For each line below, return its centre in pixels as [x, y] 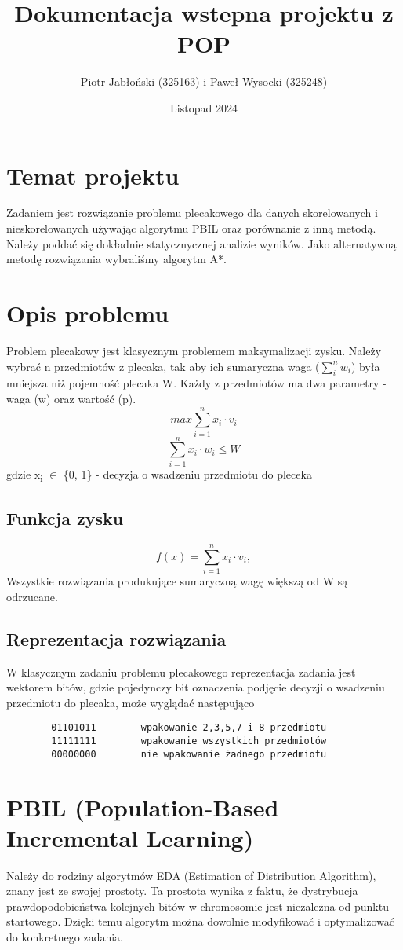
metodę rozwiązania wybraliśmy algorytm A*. [116, 259]
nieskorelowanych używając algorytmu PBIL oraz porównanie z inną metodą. [191, 228]
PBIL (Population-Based [143, 807]
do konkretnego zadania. [65, 937]
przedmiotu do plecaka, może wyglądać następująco [131, 702]
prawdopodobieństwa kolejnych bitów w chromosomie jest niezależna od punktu [198, 906]
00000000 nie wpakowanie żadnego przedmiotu [189, 754]
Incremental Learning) [130, 837]
